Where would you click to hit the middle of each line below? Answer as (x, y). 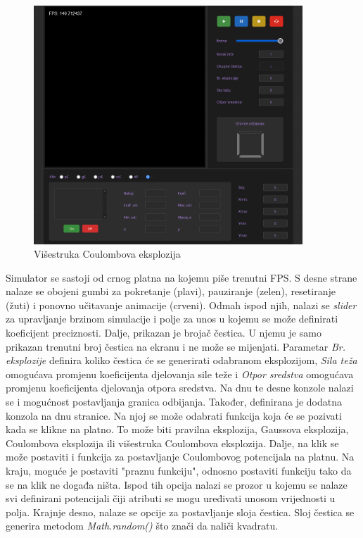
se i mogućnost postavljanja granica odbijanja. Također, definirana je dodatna (174, 402)
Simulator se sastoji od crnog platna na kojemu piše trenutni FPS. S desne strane (181, 277)
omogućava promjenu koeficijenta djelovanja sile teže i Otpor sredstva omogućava (180, 374)
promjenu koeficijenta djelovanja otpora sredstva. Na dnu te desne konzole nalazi (180, 388)
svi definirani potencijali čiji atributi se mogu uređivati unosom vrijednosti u (171, 498)
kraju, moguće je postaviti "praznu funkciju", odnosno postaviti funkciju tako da (179, 471)
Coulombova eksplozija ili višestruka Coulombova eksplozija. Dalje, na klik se (172, 443)
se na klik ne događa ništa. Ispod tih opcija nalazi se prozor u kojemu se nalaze (177, 484)
